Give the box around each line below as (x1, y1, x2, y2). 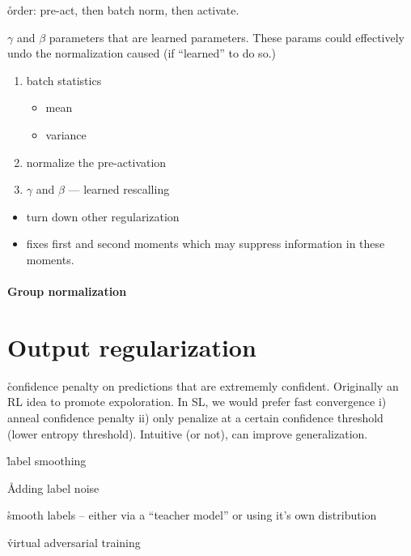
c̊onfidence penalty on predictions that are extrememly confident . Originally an (7, 377, 399, 394)
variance (45, 126, 87, 143)
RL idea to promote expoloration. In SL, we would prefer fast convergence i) (7, 393, 387, 410)
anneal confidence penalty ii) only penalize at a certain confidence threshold (7, 409, 383, 426)
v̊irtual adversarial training (7, 534, 141, 550)
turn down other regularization (26, 207, 180, 225)
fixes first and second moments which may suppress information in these (26, 235, 385, 252)
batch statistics (26, 71, 102, 88)
